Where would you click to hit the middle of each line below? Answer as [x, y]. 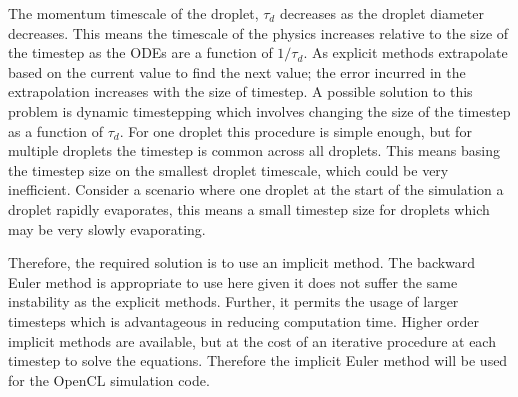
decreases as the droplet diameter [381, 13]
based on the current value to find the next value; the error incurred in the [237, 71]
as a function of [55, 130]
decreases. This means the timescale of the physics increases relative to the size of [258, 32]
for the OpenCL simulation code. [109, 379]
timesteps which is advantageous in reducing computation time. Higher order [244, 320]
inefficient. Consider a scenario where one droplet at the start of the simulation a [256, 189]
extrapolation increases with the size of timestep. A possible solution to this [240, 91]
